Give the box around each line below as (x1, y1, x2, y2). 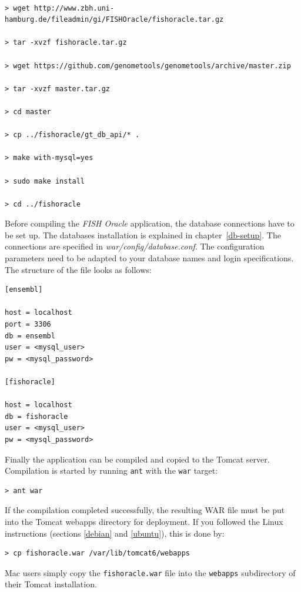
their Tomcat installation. (5, 578, 97, 590)
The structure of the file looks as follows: (5, 263, 152, 275)
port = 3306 (5, 320, 51, 329)
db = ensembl (5, 331, 55, 340)
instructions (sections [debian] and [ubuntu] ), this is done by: (5, 527, 225, 539)
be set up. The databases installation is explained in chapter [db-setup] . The (5, 228, 281, 241)
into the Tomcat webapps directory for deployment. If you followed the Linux (5, 515, 283, 527)
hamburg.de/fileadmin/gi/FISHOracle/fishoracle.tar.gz (5, 15, 224, 24)
